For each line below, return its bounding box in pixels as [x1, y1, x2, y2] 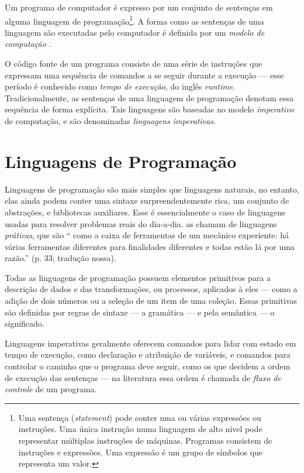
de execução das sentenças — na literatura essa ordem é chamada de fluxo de [5, 371, 281, 383]
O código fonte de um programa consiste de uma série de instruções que [5, 57, 262, 70]
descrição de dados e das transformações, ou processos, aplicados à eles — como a [5, 283, 298, 295]
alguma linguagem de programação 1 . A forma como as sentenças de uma [5, 13, 264, 27]
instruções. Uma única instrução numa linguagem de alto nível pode [18, 423, 262, 435]
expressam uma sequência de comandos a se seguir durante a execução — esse [5, 68, 284, 81]
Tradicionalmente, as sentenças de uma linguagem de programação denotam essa [5, 91, 293, 104]
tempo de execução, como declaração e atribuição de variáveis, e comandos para [5, 348, 291, 361]
